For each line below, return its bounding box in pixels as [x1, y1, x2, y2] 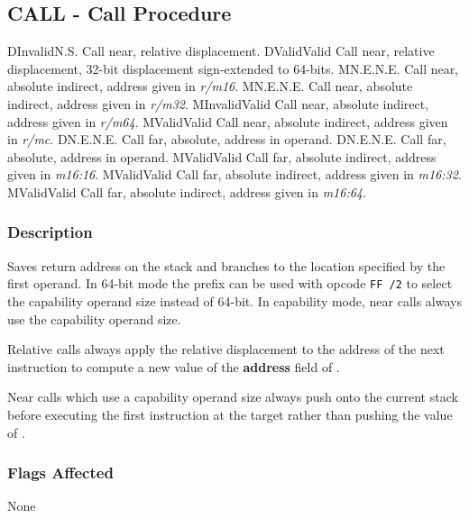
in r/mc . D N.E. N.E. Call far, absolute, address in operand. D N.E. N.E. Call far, [7, 130, 446, 149]
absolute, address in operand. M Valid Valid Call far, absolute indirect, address [7, 147, 437, 166]
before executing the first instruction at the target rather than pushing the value [7, 404, 453, 423]
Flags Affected [7, 461, 114, 484]
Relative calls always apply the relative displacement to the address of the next [7, 340, 445, 359]
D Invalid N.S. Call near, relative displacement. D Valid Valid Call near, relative [7, 41, 435, 60]
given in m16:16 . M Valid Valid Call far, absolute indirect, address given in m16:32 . [7, 165, 462, 184]
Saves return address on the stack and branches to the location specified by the [7, 256, 446, 275]
